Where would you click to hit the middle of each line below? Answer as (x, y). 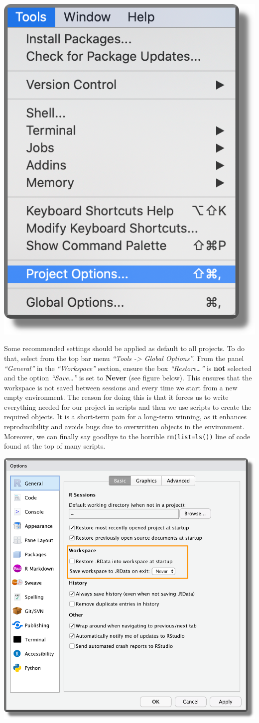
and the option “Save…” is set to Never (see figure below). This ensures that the (128, 378)
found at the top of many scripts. (55, 446)
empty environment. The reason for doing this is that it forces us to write (116, 397)
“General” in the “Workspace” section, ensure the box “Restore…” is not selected (128, 368)
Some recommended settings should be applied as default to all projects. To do (125, 348)
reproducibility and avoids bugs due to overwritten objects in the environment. (124, 426)
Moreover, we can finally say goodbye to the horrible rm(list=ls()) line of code (127, 436)
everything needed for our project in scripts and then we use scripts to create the (128, 407)
